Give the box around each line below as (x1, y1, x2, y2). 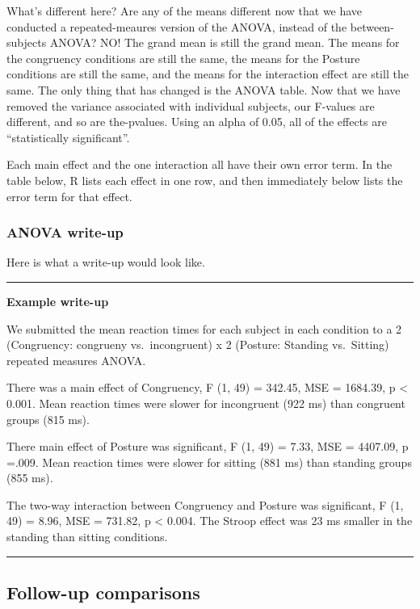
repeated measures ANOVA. (6, 351, 146, 368)
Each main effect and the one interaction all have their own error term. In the (6, 156, 393, 173)
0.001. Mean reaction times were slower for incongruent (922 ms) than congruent (6, 394, 405, 411)
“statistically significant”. (6, 128, 130, 145)
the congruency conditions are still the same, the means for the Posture (6, 49, 360, 66)
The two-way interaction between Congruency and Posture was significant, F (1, (6, 496, 404, 513)
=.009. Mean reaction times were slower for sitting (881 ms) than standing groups (6, 453, 412, 470)
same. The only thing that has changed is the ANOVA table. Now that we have (6, 81, 401, 98)
